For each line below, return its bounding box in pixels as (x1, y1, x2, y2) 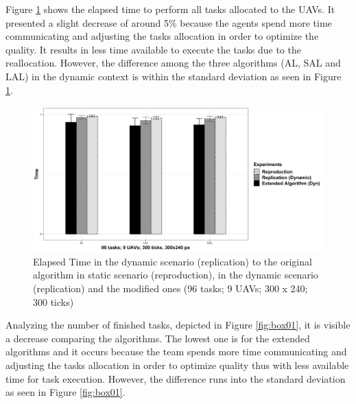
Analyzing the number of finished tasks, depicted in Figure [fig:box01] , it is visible (5, 318, 351, 332)
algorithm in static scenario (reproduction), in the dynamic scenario (33, 268, 318, 282)
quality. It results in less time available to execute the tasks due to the (5, 42, 301, 56)
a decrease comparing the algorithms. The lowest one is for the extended (5, 331, 310, 345)
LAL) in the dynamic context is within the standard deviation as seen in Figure (5, 69, 342, 83)
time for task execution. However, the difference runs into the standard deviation (5, 371, 346, 385)
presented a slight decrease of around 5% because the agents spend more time (5, 15, 332, 29)
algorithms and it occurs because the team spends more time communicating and (5, 344, 347, 359)
